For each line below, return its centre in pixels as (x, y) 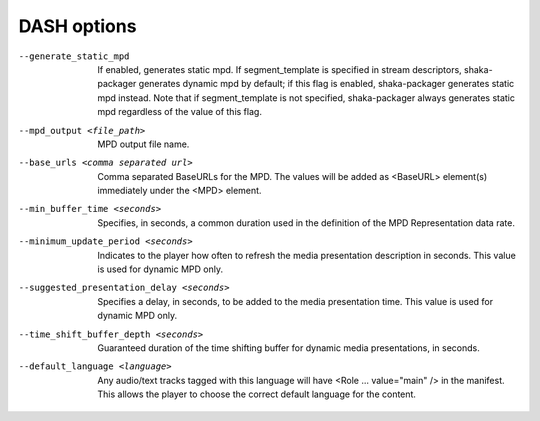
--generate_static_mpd (74, 56)
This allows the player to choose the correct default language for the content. (257, 394)
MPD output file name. (143, 144)
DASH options (77, 26)
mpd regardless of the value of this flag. (179, 112)
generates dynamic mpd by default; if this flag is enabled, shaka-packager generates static (326, 84)
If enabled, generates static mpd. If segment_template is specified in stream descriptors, (279, 69)
